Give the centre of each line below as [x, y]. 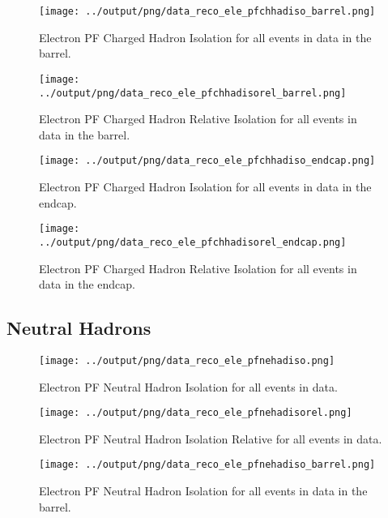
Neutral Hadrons [79, 328]
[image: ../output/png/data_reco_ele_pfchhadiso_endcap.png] [207, 161]
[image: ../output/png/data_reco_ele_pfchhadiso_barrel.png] [207, 11]
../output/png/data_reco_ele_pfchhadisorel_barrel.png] [193, 93]
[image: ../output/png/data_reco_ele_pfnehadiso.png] [187, 360]
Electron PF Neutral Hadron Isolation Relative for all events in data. [211, 438]
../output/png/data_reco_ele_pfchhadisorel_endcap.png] [193, 242]
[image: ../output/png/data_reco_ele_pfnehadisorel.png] [196, 413]
